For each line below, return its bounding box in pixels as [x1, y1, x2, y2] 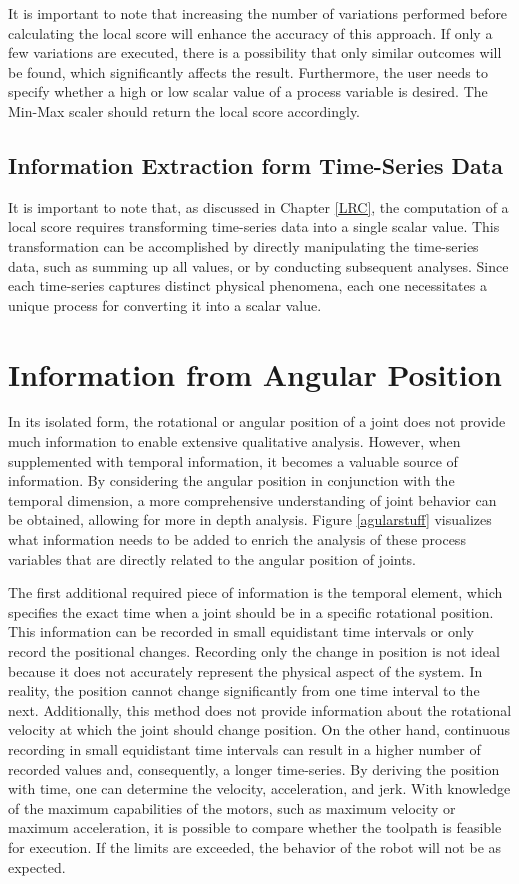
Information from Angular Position [8, 353, 502, 394]
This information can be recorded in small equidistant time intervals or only [8, 621, 475, 642]
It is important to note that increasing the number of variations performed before [8, 3, 508, 23]
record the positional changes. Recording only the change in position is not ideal [8, 640, 500, 661]
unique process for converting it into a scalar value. [8, 294, 322, 315]
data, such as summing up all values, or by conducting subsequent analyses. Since [8, 255, 509, 276]
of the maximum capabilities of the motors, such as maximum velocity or [8, 797, 456, 818]
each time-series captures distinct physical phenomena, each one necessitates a [8, 275, 487, 296]
